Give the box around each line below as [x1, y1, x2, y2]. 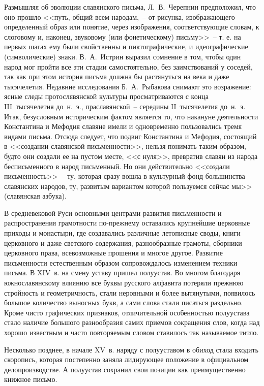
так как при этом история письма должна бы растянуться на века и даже [4, 71, 229, 82]
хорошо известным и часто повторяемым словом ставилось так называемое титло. [4, 327, 259, 337]
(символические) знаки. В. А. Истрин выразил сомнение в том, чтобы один [4, 51, 241, 61]
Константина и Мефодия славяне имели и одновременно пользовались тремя [4, 121, 242, 132]
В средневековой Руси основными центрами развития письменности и [4, 207, 222, 218]
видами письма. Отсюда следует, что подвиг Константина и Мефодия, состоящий [4, 131, 257, 141]
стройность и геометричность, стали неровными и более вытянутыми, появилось [4, 287, 255, 298]
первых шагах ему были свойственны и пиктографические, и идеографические [4, 41, 248, 52]
